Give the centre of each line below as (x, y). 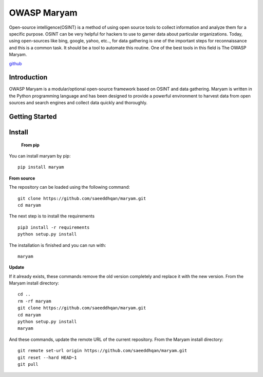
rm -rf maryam (34, 301)
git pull (28, 364)
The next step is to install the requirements (52, 216)
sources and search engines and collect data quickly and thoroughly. (78, 103)
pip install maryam (41, 167)
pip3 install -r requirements (54, 227)
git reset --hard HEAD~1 (47, 357)
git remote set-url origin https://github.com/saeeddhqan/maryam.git (103, 351)
